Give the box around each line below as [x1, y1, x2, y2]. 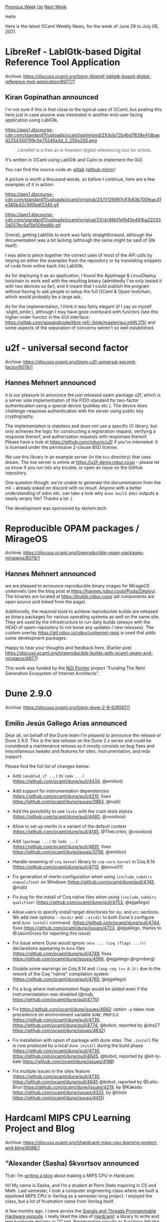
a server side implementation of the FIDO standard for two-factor [5, 397, 139, 403]
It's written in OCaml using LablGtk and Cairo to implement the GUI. [5, 157, 144, 163]
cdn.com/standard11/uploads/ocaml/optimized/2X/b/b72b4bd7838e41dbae [5, 132, 161, 138]
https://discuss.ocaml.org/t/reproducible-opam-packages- [23, 549, 145, 556]
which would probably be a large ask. [5, 294, 82, 300]
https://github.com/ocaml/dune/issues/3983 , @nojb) [12, 799, 121, 804]
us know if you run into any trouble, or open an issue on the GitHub [5, 464, 143, 470]
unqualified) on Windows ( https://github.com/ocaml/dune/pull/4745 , [12, 879, 156, 885]
